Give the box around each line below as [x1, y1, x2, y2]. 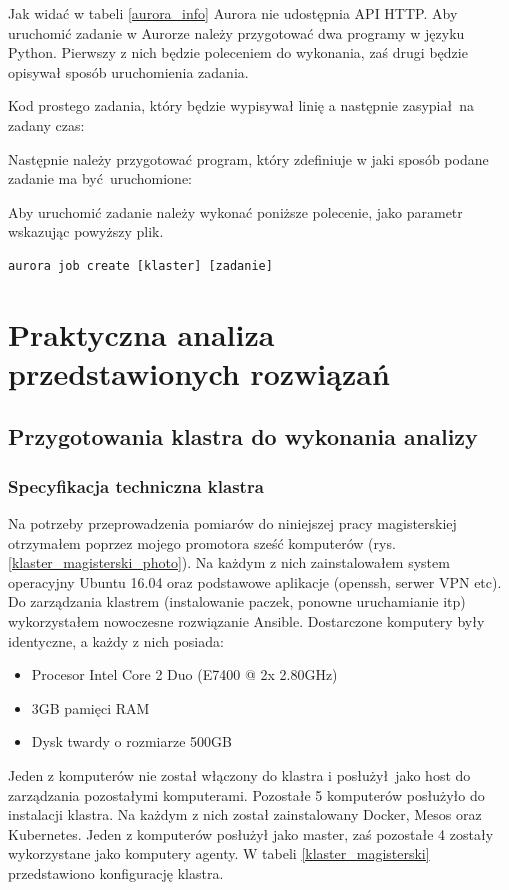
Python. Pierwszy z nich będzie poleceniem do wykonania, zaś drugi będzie [8, 42, 468, 63]
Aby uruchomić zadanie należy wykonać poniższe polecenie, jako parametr [8, 201, 463, 222]
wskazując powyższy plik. [8, 221, 164, 242]
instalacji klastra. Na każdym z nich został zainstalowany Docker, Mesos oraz [8, 804, 482, 825]
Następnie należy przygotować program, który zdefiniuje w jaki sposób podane [8, 148, 489, 169]
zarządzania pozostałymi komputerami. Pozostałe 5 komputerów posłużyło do [8, 784, 485, 805]
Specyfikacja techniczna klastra [8, 473, 264, 498]
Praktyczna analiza [8, 313, 275, 354]
